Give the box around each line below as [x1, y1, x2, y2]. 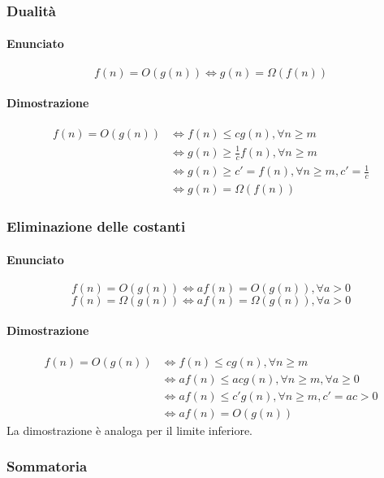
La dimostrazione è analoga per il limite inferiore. [6, 421, 252, 438]
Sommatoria [6, 456, 88, 476]
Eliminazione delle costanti [6, 216, 186, 237]
